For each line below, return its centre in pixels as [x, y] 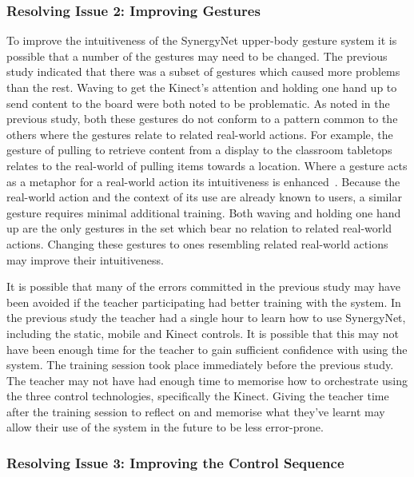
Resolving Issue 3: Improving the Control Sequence [175, 462]
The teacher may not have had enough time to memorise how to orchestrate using [207, 380]
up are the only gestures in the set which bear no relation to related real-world [199, 228]
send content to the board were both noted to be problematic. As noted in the [198, 103]
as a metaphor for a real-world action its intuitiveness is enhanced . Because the [203, 181]
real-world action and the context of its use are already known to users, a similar [204, 197]
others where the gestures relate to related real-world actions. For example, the [200, 134]
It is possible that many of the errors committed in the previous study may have [203, 286]
